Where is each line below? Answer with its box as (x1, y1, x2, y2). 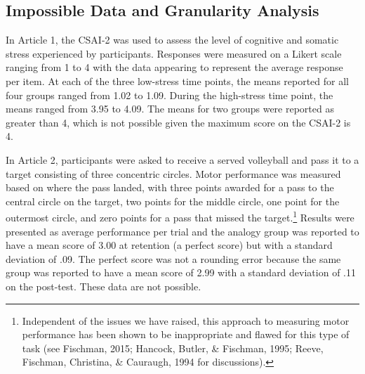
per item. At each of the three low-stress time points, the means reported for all (6, 73, 350, 88)
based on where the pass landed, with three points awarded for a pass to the (6, 180, 334, 195)
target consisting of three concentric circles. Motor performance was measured (6, 166, 341, 181)
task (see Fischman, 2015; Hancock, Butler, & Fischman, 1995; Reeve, (22, 340, 324, 355)
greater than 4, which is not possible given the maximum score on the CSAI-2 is (6, 115, 351, 129)
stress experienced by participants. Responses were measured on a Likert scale (6, 46, 342, 60)
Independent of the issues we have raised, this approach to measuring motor (22, 313, 350, 328)
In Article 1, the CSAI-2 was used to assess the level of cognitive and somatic (6, 32, 339, 47)
